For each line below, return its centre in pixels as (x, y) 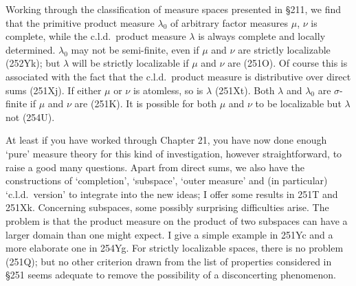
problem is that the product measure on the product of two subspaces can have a (177, 220)
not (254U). (30, 117)
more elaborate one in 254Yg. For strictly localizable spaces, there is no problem (175, 248)
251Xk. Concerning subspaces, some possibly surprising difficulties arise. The (167, 207)
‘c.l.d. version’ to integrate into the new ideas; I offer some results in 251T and (172, 194)
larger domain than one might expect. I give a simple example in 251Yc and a (169, 234)
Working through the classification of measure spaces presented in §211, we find (174, 9)
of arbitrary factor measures (230, 22)
